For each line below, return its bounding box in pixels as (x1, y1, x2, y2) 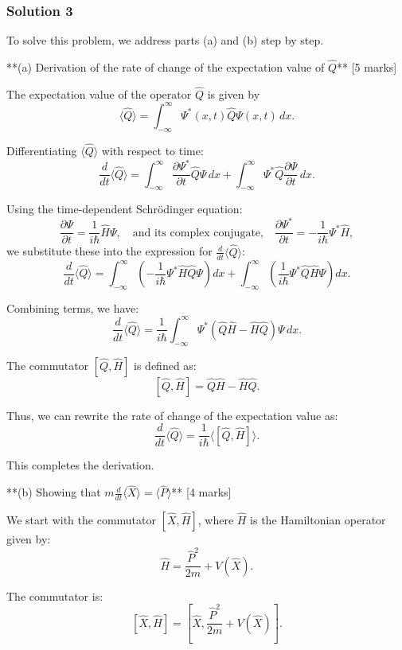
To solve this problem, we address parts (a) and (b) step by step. (6, 32, 324, 49)
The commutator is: (6, 587, 103, 604)
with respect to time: (101, 142, 204, 158)
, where (197, 512, 234, 527)
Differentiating (6, 142, 77, 158)
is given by (207, 85, 260, 102)
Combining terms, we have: (6, 299, 139, 316)
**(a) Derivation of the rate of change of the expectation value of (6, 59, 325, 76)
